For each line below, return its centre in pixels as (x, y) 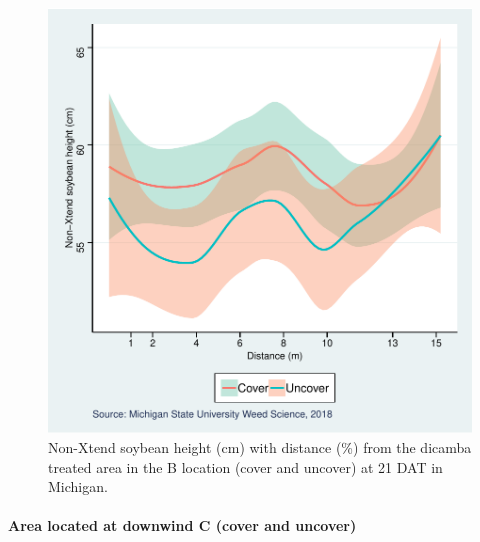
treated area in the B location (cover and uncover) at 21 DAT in (245, 466)
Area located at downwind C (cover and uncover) (182, 525)
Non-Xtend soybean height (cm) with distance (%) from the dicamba (260, 447)
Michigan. (78, 486)
